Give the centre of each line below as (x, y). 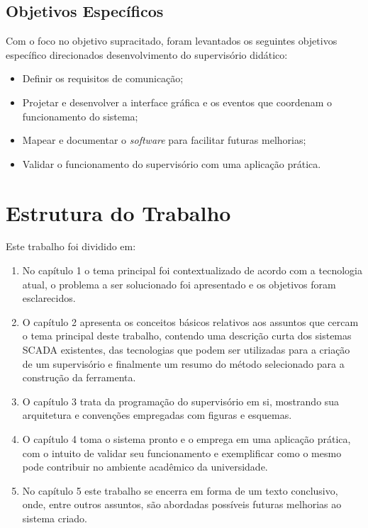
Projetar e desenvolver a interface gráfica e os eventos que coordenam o (177, 102)
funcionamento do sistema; (80, 116)
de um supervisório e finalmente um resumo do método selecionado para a (183, 363)
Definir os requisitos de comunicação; (103, 78)
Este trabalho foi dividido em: (71, 246)
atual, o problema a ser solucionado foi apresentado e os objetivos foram (179, 284)
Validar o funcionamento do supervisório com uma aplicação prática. (172, 163)
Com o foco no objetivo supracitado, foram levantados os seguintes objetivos (172, 41)
